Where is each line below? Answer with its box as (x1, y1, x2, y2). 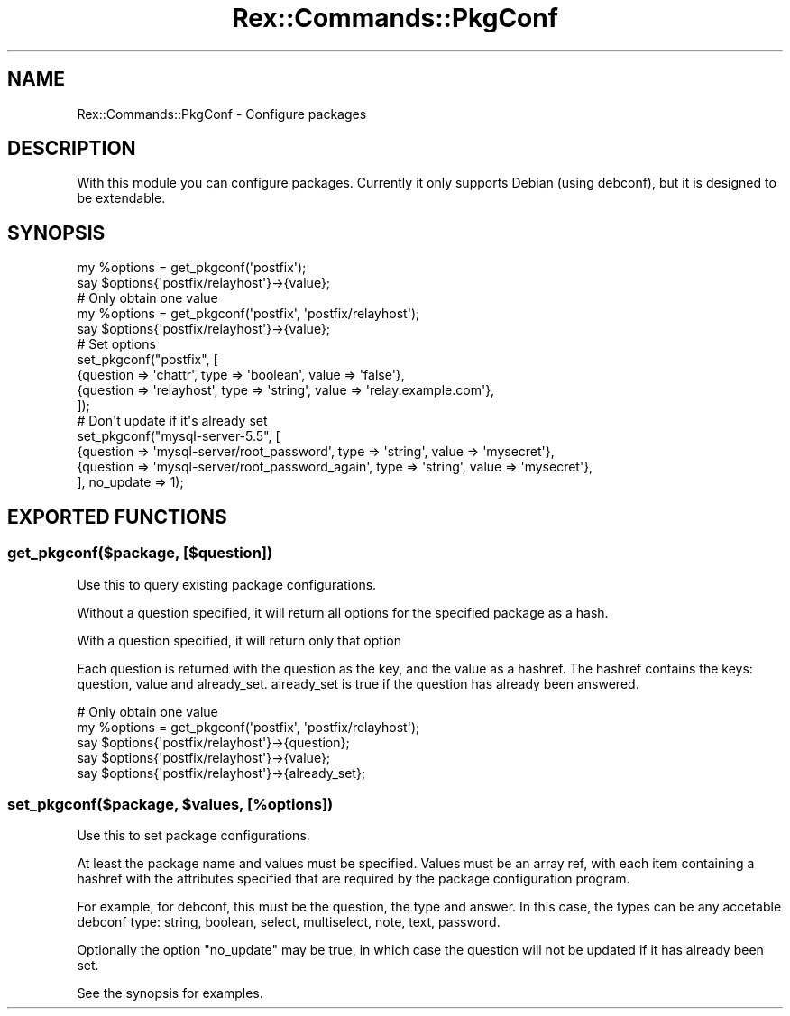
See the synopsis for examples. (77, 985, 263, 1002)
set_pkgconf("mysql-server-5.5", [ (77, 428, 280, 444)
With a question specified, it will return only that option (77, 632, 401, 648)
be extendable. (77, 190, 166, 206)
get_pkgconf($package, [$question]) (7, 544, 273, 563)
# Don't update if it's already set (77, 413, 268, 429)
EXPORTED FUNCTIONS (7, 505, 227, 528)
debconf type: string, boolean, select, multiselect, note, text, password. (77, 914, 501, 930)
